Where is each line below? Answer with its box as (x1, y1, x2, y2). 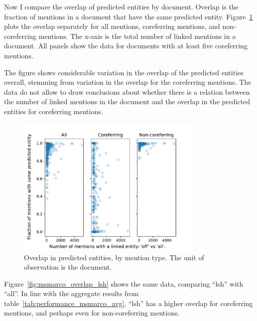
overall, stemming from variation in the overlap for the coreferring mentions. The (4, 77, 252, 87)
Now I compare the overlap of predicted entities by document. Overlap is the (4, 1, 239, 11)
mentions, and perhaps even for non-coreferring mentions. (4, 308, 180, 318)
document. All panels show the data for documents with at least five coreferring (4, 40, 248, 51)
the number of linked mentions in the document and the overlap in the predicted (4, 96, 251, 107)
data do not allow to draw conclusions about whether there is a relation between (4, 86, 250, 97)
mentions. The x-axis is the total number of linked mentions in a (38, 30, 236, 41)
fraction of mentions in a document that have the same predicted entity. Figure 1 (4, 11, 253, 21)
